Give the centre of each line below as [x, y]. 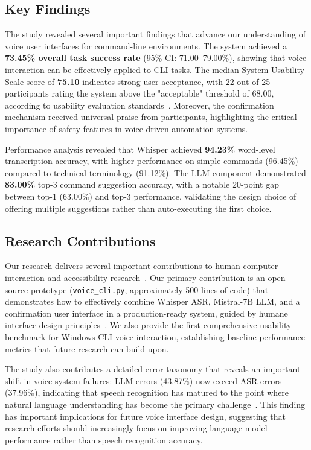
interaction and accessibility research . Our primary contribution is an [135, 277]
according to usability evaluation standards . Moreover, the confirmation [139, 105]
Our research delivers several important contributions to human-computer [142, 266]
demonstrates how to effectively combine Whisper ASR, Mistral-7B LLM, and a [152, 301]
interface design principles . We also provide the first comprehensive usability [148, 325]
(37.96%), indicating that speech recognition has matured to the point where [147, 392]
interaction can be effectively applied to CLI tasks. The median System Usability [155, 69]
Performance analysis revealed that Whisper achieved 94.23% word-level [140, 149]
